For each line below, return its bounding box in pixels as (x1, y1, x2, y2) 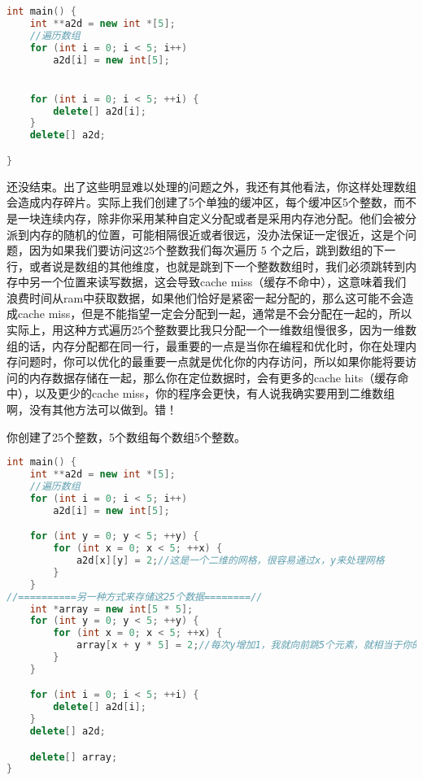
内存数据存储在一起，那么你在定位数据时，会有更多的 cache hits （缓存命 (28, 368, 409, 386)
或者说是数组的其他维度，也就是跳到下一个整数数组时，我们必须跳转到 (28, 257, 405, 274)
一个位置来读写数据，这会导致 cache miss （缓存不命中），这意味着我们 (40, 273, 407, 290)
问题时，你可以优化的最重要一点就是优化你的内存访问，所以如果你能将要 (17, 353, 405, 370)
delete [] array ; (29, 751, 118, 763)
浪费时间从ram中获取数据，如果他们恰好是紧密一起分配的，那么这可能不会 (7, 289, 403, 306)
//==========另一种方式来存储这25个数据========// (7, 590, 263, 603)
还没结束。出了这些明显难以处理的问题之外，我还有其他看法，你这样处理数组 (7, 177, 416, 194)
